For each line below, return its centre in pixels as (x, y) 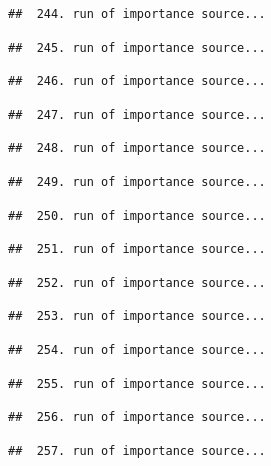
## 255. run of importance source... (137, 383)
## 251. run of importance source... (137, 249)
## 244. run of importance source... (137, 14)
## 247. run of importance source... (137, 114)
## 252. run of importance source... (137, 282)
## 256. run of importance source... (137, 417)
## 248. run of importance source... (137, 148)
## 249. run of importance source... (137, 181)
